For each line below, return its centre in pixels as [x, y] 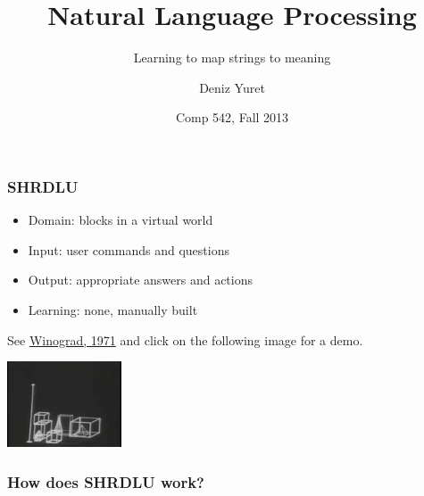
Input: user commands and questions [129, 249]
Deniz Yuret [232, 87]
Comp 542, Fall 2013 [232, 117]
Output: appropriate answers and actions [141, 280]
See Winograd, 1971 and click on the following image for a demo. [185, 339]
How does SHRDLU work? [106, 481]
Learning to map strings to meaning [232, 58]
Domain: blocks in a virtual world [121, 220]
